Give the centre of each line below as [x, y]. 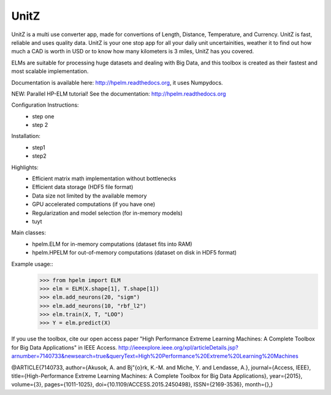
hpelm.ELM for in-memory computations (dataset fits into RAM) [112, 244]
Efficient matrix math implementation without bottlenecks [104, 178]
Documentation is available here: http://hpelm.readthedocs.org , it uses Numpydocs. [117, 82]
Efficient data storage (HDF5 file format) [83, 187]
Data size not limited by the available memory [89, 196]
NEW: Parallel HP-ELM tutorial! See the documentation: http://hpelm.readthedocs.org [119, 94]
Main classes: [29, 232]
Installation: [26, 136]
